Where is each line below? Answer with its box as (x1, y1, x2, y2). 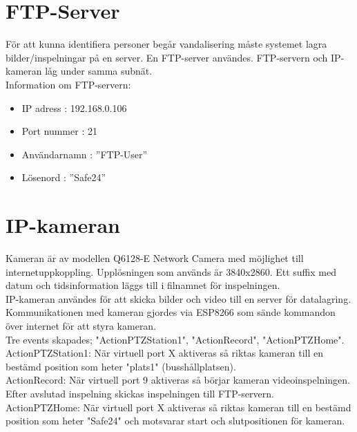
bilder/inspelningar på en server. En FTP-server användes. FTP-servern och (6, 50, 328, 64)
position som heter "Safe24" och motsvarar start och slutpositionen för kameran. (6, 413, 345, 428)
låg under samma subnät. (45, 64, 153, 78)
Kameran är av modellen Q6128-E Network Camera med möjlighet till (6, 251, 304, 265)
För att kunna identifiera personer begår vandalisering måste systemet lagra (6, 37, 327, 51)
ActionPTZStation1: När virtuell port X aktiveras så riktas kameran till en (6, 346, 323, 360)
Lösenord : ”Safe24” (21, 170, 106, 185)
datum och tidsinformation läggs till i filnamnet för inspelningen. (6, 278, 280, 292)
